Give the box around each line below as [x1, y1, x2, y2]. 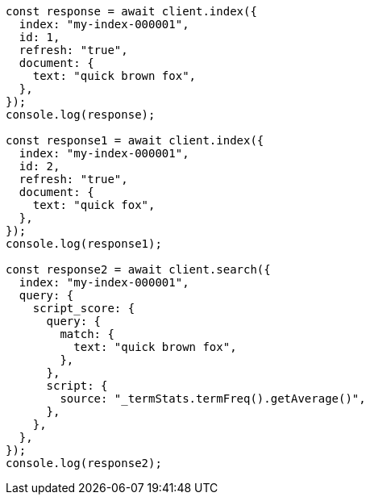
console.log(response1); [6, 237, 162, 250]
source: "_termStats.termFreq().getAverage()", [60, 392, 366, 405]
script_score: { [32, 302, 135, 315]
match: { [60, 328, 114, 340]
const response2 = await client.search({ [6, 263, 271, 276]
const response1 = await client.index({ [6, 134, 264, 147]
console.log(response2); [6, 457, 162, 470]
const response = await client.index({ [6, 5, 257, 18]
